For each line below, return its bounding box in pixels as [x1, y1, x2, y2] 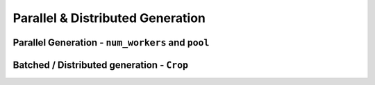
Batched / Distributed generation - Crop [12, 59, 189, 70]
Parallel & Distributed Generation [12, 10, 206, 26]
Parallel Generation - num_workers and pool [12, 37, 210, 48]
